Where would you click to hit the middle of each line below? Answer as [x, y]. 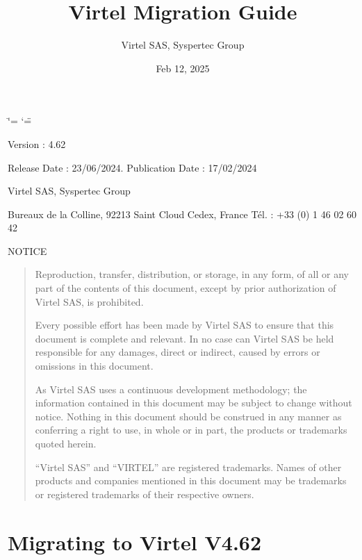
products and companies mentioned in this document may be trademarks [191, 480]
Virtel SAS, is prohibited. [89, 301]
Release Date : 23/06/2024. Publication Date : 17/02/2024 [132, 167]
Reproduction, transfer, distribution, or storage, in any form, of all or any [192, 274]
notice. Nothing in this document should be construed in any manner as [188, 416]
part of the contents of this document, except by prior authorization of [186, 288]
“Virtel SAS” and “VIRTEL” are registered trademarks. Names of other [188, 467]
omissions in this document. [94, 366]
